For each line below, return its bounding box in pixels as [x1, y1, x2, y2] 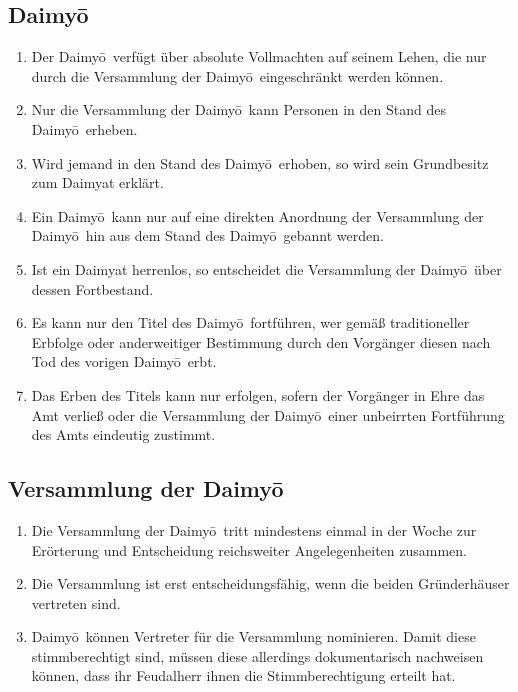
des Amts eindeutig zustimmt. [31, 424, 216, 445]
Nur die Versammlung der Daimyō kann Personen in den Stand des [31, 99, 446, 120]
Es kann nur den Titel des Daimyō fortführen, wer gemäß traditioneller [31, 312, 470, 333]
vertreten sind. [31, 592, 121, 613]
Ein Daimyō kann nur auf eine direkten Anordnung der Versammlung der [31, 205, 484, 226]
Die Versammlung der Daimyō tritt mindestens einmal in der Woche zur [31, 519, 477, 540]
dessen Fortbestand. [31, 278, 154, 299]
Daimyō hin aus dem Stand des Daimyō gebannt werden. [31, 225, 384, 246]
